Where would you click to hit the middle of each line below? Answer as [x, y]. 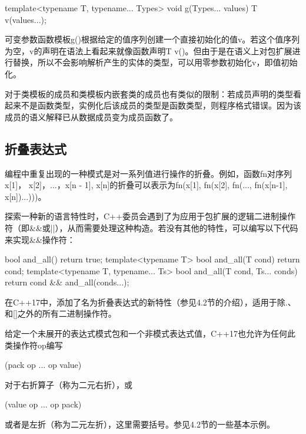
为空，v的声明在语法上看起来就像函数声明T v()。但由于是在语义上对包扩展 [149, 50]
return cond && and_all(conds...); [67, 282]
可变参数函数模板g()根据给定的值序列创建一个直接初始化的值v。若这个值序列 [152, 39]
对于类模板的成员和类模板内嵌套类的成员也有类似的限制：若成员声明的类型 [149, 93]
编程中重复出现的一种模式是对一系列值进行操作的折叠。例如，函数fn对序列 [149, 173]
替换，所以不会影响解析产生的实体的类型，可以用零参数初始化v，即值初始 [155, 62]
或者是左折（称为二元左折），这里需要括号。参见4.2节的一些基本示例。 [140, 424]
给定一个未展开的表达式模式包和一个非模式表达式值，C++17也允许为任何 [146, 333]
